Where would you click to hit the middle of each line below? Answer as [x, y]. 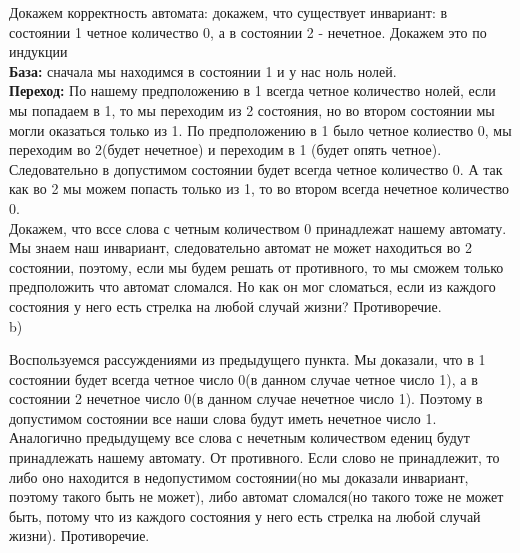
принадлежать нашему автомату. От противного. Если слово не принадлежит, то [254, 457]
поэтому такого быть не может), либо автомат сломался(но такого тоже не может [256, 496]
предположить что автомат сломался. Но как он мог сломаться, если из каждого [252, 286]
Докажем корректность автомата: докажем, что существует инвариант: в [228, 12]
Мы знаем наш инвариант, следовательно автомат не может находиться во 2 [240, 247]
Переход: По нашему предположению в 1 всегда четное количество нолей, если [252, 90]
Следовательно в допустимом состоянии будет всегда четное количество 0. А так [256, 168]
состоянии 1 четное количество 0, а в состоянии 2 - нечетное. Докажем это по [248, 31]
